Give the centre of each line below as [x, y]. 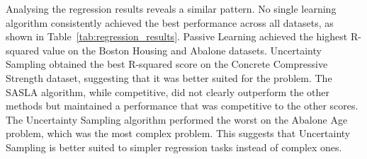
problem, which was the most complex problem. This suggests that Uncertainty [178, 133]
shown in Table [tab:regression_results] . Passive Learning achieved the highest [177, 36]
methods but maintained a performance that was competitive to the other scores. [182, 106]
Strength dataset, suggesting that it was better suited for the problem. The [169, 77]
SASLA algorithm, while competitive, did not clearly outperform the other [168, 92]
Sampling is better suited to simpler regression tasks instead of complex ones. [174, 147]
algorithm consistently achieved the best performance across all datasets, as [170, 22]
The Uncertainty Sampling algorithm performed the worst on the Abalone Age [177, 119]
